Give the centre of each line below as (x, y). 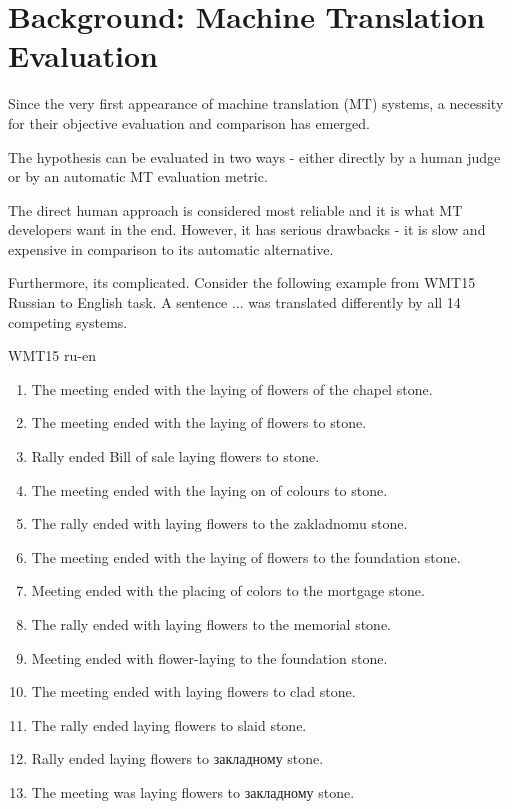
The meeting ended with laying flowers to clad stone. (193, 691)
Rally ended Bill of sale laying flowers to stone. (175, 456)
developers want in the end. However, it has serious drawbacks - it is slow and (247, 229)
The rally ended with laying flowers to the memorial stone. (211, 624)
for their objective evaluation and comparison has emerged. (189, 122)
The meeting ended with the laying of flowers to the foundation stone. (246, 556)
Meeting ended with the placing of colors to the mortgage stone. (228, 590)
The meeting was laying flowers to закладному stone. (193, 791)
